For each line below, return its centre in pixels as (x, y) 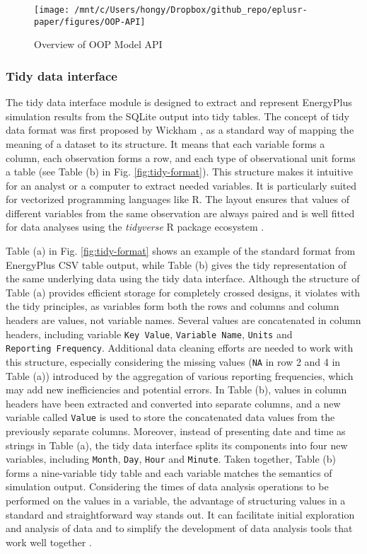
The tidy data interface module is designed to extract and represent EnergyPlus (179, 102)
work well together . (49, 542)
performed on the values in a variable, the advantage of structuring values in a (176, 501)
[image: (52, 10)
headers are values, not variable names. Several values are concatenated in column (183, 320)
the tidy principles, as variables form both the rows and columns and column (173, 306)
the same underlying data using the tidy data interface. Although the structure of (183, 278)
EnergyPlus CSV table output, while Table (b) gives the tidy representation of (176, 264)
